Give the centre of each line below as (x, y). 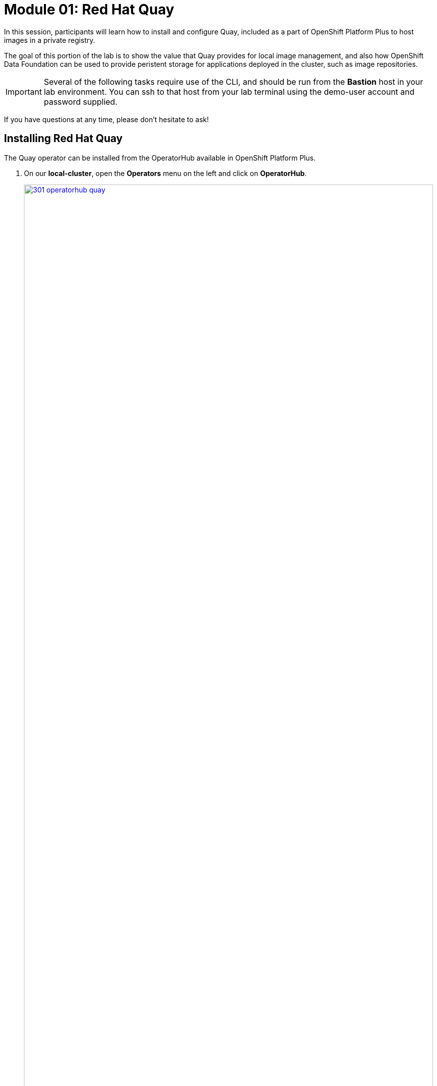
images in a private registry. (50, 40)
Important (24, 91)
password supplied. (81, 101)
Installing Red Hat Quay (63, 139)
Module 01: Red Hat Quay (89, 9)
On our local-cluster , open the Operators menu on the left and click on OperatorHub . (165, 173)
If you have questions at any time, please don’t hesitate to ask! (107, 119)
